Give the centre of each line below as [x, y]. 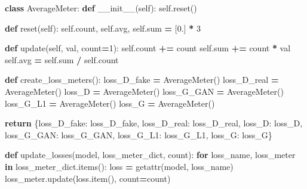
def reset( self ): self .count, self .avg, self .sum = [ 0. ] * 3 [103, 28]
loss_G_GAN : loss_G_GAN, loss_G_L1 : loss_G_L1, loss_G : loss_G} [139, 134]
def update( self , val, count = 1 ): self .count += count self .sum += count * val [148, 48]
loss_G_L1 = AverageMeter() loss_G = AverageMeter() [110, 103]
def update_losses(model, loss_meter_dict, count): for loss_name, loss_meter [150, 155]
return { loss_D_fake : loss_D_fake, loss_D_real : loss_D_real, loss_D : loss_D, [154, 123]
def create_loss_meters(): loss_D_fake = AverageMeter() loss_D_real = [142, 80]
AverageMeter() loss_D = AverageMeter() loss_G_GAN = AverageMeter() [144, 91]
